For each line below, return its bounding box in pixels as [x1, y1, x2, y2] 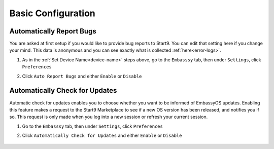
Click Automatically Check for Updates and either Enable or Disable [22, 132, 182, 139]
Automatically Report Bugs [9, 27, 96, 35]
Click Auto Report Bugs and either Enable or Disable [22, 73, 142, 79]
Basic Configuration [9, 8, 96, 19]
